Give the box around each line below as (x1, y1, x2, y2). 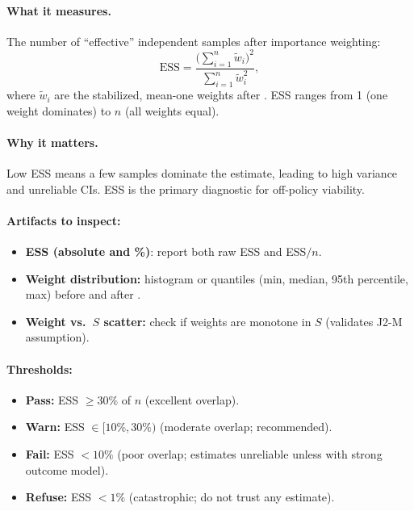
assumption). (25, 329, 90, 346)
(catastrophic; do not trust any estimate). (128, 488, 335, 505)
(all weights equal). (124, 102, 220, 119)
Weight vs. (25, 312, 86, 329)
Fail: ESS (25, 446, 74, 462)
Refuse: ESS (25, 488, 92, 505)
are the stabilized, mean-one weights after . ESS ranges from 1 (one (54, 86, 388, 103)
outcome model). (25, 461, 109, 478)
